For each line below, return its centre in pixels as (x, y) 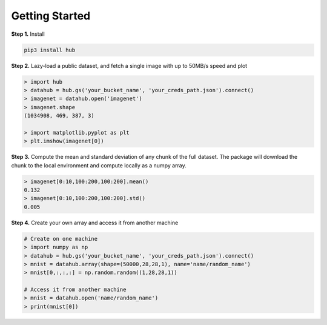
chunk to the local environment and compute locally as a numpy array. (99, 165)
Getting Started (51, 16)
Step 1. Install (28, 34)
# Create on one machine (61, 239)
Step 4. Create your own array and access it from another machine (95, 223)
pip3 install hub (50, 50)
